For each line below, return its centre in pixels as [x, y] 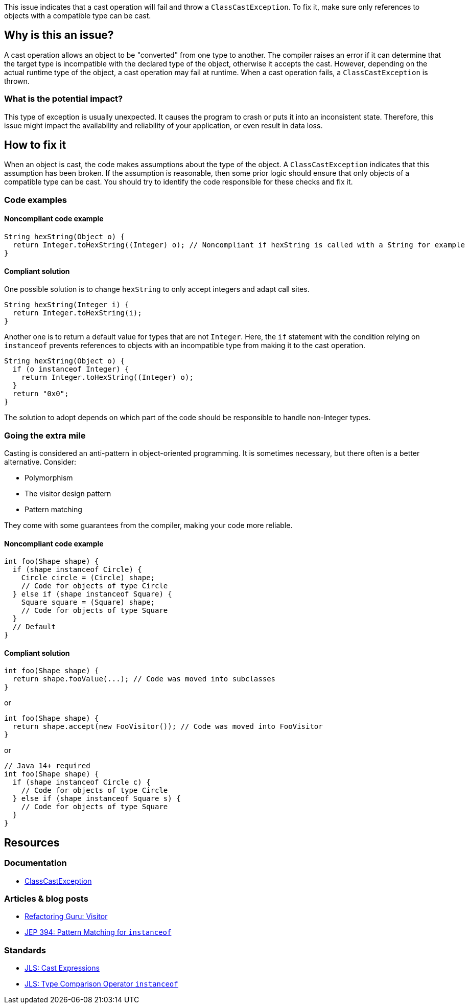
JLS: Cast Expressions [62, 968]
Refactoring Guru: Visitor [66, 917]
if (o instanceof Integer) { [71, 369]
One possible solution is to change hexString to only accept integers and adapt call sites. [157, 289]
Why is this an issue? [59, 35]
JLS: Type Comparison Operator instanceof [101, 984]
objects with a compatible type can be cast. [78, 16]
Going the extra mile [45, 435]
